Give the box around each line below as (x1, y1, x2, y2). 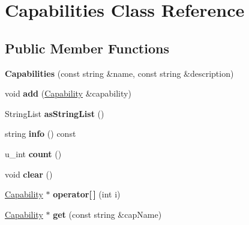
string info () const (5, 127, 76, 140)
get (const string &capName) (53, 208, 162, 220)
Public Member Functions (5, 38, 169, 57)
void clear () (5, 167, 53, 180)
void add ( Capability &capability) (5, 87, 131, 100)
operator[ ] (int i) (53, 188, 121, 200)
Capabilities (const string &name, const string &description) (5, 67, 234, 79)
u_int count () (5, 147, 62, 160)
